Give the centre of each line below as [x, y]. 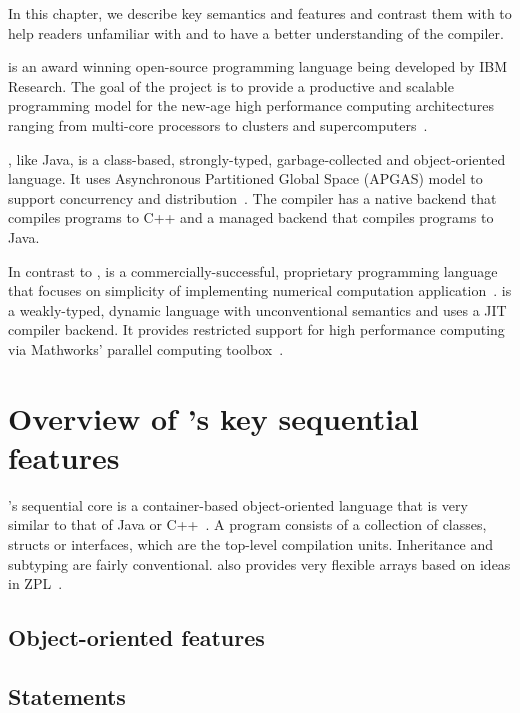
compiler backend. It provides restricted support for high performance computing [256, 329]
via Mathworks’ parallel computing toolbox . [146, 348]
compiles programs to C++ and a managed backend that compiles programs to [251, 217]
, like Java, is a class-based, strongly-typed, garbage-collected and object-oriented [257, 158]
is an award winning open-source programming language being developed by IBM [258, 66]
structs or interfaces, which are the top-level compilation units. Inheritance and [251, 544]
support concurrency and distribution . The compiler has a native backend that [252, 197]
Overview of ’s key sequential [213, 417]
